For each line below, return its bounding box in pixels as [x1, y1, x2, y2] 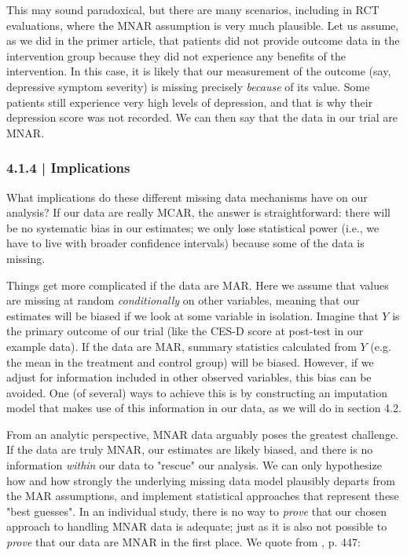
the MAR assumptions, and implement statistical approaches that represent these [6, 487, 399, 504]
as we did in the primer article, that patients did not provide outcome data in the [6, 32, 400, 49]
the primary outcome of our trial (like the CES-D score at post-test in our [6, 323, 364, 339]
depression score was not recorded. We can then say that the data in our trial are [6, 109, 398, 126]
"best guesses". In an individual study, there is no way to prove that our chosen [6, 502, 387, 519]
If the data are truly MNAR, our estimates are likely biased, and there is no [6, 441, 373, 458]
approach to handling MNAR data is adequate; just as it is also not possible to [6, 518, 387, 535]
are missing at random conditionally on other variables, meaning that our [6, 292, 360, 309]
